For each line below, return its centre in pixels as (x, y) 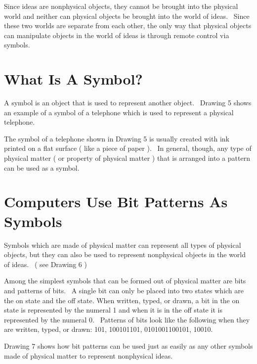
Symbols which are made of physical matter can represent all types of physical (123, 245)
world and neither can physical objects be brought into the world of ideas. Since (127, 16)
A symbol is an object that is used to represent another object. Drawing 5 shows (128, 103)
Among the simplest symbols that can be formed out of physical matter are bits (125, 281)
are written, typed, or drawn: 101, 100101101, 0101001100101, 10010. (108, 329)
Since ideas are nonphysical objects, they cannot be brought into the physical (121, 6)
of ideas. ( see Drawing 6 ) (45, 264)
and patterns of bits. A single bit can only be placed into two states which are (124, 290)
